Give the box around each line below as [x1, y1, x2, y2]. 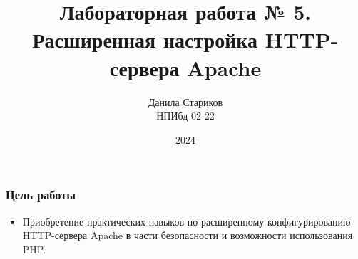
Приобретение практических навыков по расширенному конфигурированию [22, 213, 351, 228]
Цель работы [6, 186, 76, 203]
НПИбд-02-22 [156, 108, 215, 123]
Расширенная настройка [32, 25, 258, 54]
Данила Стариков [148, 94, 223, 109]
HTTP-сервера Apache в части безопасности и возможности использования [22, 228, 353, 243]
